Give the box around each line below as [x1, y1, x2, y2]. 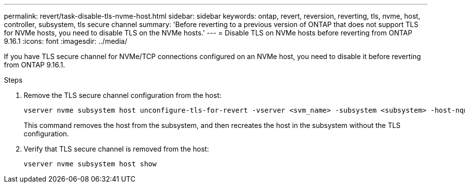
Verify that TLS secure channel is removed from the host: [24, 145, 209, 153]
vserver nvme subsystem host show [24, 160, 157, 168]
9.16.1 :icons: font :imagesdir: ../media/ [4, 37, 128, 45]
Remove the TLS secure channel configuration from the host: [24, 91, 222, 99]
